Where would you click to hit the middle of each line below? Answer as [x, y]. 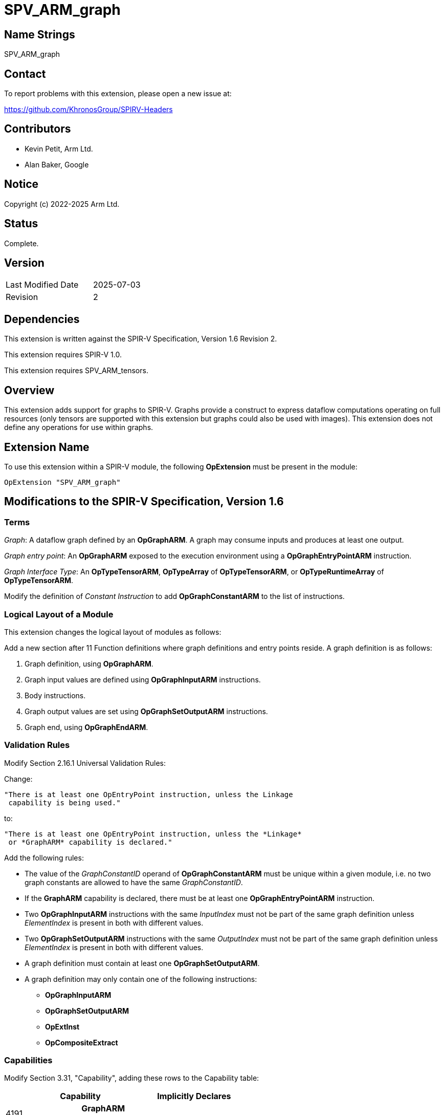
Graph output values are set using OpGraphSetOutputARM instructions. [146, 711]
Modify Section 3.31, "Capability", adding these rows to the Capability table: [132, 1078]
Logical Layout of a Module [59, 614]
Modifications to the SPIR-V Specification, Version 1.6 [144, 502]
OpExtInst [62, 1026]
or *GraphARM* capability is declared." [90, 842]
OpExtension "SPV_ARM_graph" [62, 482]
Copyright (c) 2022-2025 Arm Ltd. [62, 204]
